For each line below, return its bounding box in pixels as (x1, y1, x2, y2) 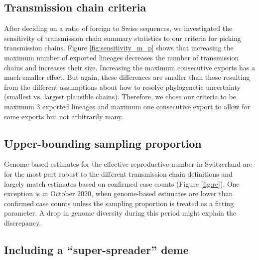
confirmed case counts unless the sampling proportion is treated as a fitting (4, 198, 234, 208)
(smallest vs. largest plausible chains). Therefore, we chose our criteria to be (4, 91, 236, 102)
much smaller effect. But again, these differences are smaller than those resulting (4, 72, 250, 82)
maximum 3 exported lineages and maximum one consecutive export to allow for (4, 101, 251, 111)
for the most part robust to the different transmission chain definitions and (4, 168, 233, 179)
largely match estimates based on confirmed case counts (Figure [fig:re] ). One (4, 178, 240, 189)
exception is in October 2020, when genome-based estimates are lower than (4, 188, 233, 199)
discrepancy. (4, 217, 41, 228)
